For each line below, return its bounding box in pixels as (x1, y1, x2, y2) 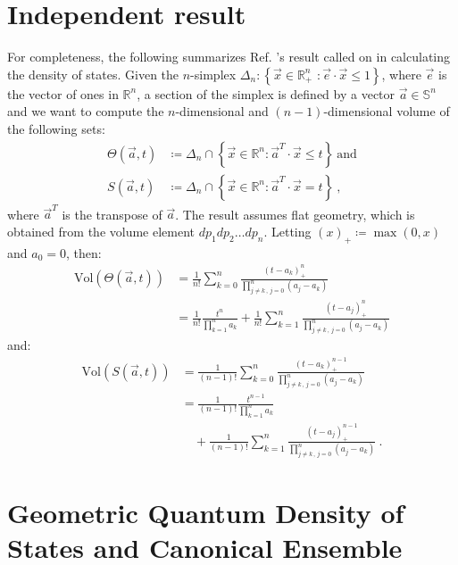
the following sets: (7, 119, 105, 137)
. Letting (263, 221, 312, 240)
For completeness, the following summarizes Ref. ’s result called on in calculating (7, 47, 451, 66)
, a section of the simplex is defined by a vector (137, 84, 396, 103)
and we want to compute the (7, 102, 164, 120)
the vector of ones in (7, 84, 119, 103)
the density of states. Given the (7, 64, 179, 83)
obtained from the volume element (7, 221, 196, 240)
